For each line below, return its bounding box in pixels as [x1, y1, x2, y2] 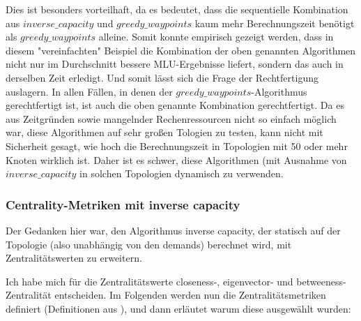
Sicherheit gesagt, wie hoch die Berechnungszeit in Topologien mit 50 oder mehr [6, 138, 348, 153]
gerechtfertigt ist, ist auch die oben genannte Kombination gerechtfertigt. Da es [6, 98, 344, 112]
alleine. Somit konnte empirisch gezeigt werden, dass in [98, 29, 334, 44]
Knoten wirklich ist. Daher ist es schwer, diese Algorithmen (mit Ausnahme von [6, 152, 347, 167]
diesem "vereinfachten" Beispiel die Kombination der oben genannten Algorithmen [6, 43, 356, 57]
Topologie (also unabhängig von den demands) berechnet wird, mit [6, 237, 292, 251]
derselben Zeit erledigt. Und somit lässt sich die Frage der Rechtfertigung [6, 70, 318, 84]
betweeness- [296, 274, 346, 288]
